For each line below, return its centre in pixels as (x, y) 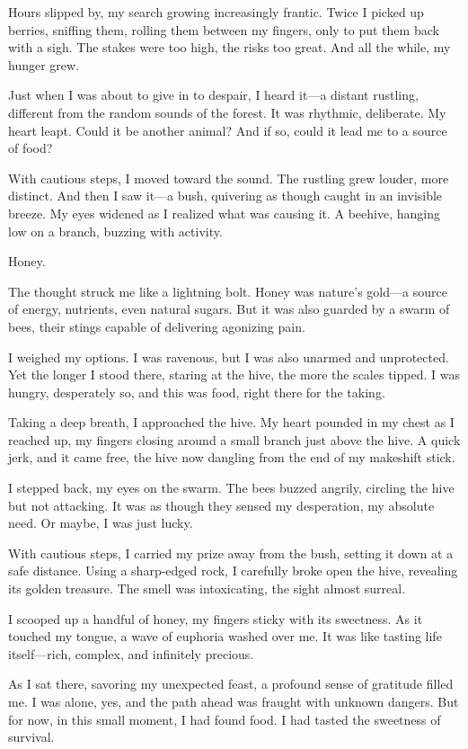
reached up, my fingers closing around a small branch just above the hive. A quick (234, 439)
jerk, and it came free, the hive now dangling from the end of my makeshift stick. (232, 457)
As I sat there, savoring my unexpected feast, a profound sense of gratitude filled (231, 684)
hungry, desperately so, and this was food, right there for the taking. (197, 392)
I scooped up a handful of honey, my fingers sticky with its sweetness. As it (216, 618)
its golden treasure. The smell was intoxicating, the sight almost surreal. (207, 588)
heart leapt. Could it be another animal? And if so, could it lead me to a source (228, 130)
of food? (31, 148)
